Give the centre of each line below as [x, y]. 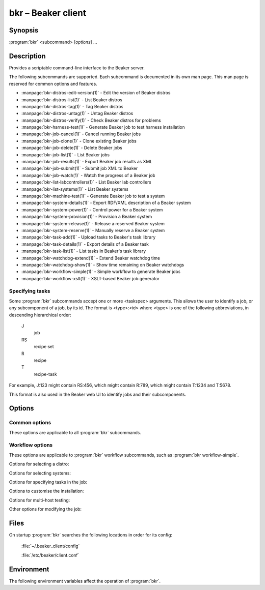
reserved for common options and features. [53, 84]
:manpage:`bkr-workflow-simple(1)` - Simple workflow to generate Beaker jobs [101, 272]
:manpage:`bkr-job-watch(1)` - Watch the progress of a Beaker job [88, 175]
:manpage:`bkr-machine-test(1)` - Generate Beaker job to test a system [93, 196]
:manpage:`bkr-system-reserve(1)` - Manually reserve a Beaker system [93, 230]
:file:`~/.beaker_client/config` [51, 546]
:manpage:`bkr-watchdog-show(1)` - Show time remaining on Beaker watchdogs [103, 265]
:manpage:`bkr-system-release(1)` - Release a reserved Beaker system [93, 223]
